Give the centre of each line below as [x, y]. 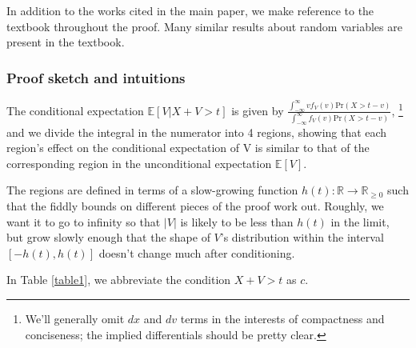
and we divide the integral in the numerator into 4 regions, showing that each [197, 132]
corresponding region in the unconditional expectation [139, 163]
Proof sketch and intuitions [96, 77]
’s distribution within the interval [302, 237]
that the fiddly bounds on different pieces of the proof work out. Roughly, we [195, 206]
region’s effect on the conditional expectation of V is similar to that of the [188, 148]
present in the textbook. [66, 42]
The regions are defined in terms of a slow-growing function [152, 190]
